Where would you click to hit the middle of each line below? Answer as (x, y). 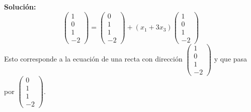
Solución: (20, 6)
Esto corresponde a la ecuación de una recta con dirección (93, 59)
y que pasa (231, 59)
